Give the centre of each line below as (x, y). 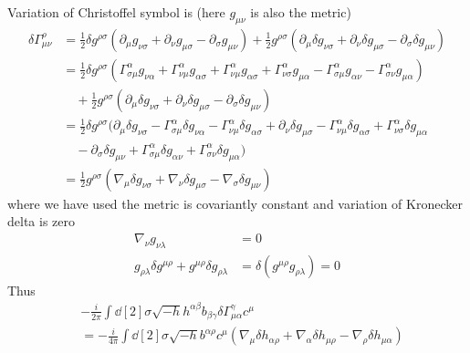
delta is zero (41, 221)
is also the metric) (301, 12)
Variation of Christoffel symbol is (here (116, 12)
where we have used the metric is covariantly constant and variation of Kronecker (235, 203)
